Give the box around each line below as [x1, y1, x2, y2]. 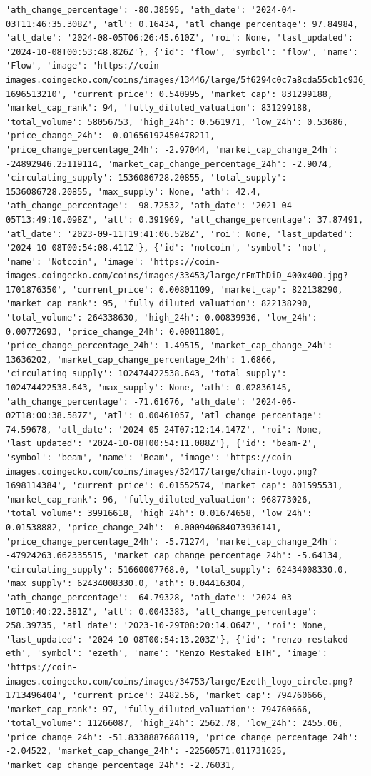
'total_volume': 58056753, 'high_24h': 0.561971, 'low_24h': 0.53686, [6, 116, 348, 127]
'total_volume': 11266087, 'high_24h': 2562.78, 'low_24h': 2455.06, [6, 718, 343, 729]
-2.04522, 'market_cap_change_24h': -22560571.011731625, [6, 746, 287, 757]
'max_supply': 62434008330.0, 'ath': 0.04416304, [6, 578, 246, 589]
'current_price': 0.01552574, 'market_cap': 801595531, [72, 480, 343, 491]
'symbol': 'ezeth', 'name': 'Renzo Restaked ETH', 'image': [36, 648, 328, 659]
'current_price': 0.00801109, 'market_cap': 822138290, [72, 284, 343, 295]
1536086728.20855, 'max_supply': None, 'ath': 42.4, [6, 186, 261, 197]
